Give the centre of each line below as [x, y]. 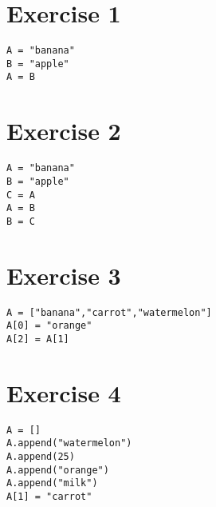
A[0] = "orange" [49, 326]
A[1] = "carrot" [49, 497]
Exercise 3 [64, 275]
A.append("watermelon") [69, 443]
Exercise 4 [64, 392]
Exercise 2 [64, 131]
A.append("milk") [52, 483]
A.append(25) [41, 457]
